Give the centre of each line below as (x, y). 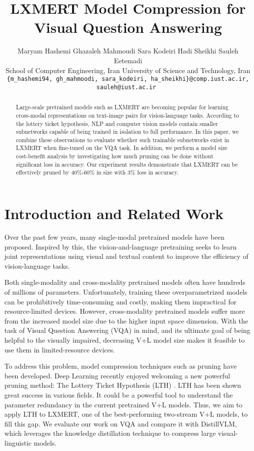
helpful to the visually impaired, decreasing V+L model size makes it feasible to (125, 339)
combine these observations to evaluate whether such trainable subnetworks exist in (123, 139)
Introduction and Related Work (114, 213)
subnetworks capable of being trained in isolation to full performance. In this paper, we (127, 132)
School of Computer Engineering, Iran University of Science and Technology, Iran (128, 70)
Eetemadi (128, 60)
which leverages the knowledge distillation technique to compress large (110, 433)
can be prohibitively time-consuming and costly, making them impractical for (121, 301)
